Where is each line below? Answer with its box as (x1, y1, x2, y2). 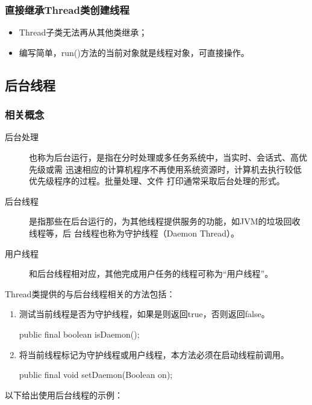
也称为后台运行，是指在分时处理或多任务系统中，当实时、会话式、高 (29, 151, 299, 163)
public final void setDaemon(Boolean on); (19, 368, 173, 381)
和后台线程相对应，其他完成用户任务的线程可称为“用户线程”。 (29, 267, 273, 280)
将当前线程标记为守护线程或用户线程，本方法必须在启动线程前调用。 (19, 348, 289, 360)
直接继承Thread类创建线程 (5, 2, 129, 17)
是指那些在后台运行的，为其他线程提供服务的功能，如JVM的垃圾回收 (29, 215, 301, 227)
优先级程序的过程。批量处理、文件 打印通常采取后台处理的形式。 (29, 175, 285, 187)
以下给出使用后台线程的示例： (5, 388, 123, 401)
